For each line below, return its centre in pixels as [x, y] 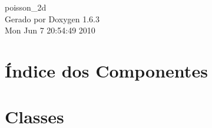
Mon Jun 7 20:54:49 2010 [50, 30]
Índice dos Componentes [106, 70]
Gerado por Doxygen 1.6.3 [52, 18]
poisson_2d [26, 7]
